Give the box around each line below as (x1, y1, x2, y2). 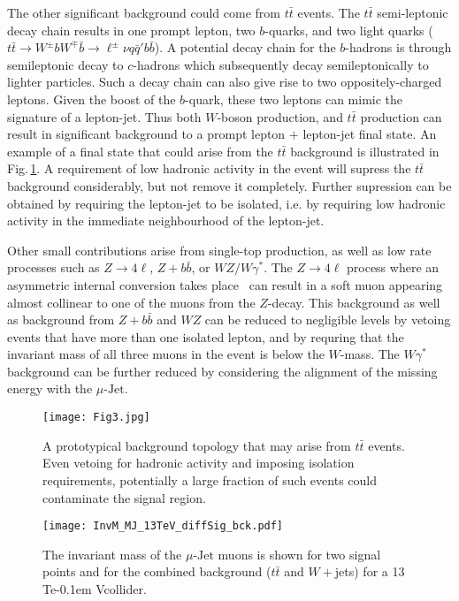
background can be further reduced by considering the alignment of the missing (7, 361, 438, 380)
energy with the (7, 379, 93, 398)
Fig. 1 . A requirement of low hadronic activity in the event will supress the (7, 159, 411, 178)
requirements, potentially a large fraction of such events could (42, 470, 377, 489)
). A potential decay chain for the (154, 38, 336, 57)
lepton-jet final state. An (302, 125, 437, 143)
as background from (7, 310, 115, 329)
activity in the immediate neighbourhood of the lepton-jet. (7, 211, 325, 230)
